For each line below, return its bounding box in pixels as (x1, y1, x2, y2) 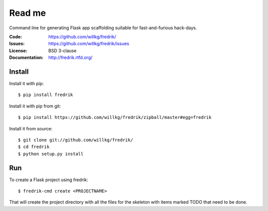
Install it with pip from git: (9, 103, 62, 109)
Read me (9, 7, 46, 18)
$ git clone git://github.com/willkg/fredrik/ (18, 137, 134, 143)
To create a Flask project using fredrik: (9, 176, 88, 183)
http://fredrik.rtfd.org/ (48, 54, 93, 60)
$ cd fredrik (18, 144, 50, 150)
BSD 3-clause (48, 48, 77, 53)
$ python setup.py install (18, 151, 84, 157)
